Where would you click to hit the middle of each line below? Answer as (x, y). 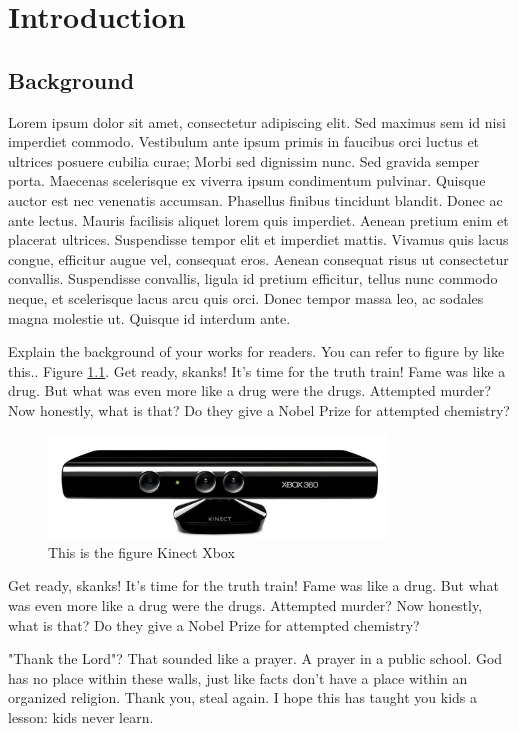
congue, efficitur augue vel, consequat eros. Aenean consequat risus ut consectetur (258, 258)
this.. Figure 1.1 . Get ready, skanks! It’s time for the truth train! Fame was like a (257, 370)
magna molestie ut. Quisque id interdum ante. (149, 317)
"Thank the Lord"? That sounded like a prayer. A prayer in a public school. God (255, 658)
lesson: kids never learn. (81, 716)
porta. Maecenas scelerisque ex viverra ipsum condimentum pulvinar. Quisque (247, 180)
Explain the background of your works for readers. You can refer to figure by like (256, 351)
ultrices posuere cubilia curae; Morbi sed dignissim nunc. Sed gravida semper (244, 160)
